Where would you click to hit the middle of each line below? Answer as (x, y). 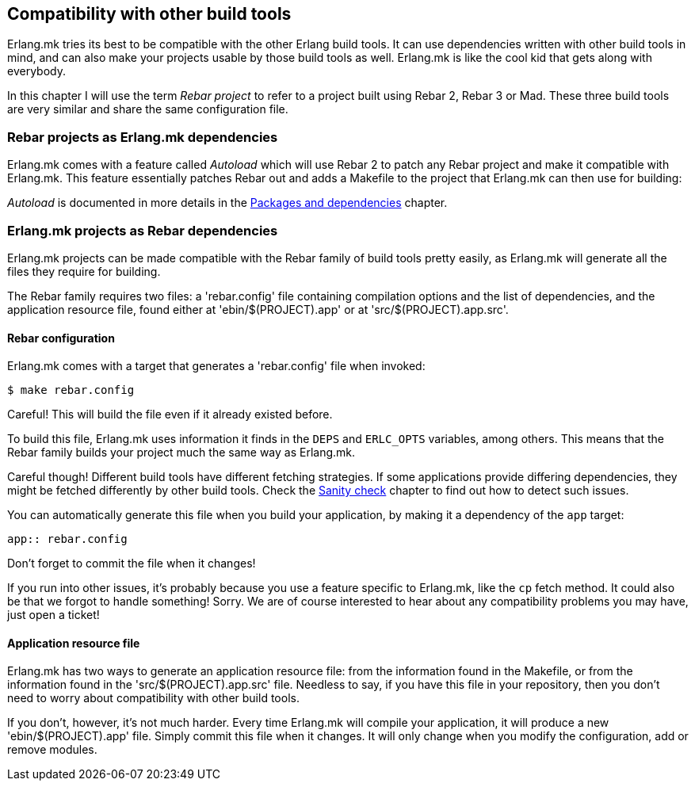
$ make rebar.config (71, 390)
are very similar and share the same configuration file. (148, 109)
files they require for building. (84, 271)
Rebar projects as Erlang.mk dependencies (143, 137)
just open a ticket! (53, 615)
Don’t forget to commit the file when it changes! (132, 564)
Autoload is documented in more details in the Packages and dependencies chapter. (227, 203)
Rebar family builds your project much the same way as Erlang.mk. (181, 453)
